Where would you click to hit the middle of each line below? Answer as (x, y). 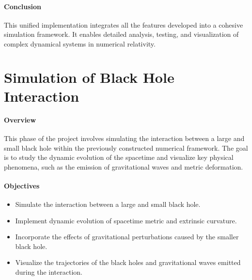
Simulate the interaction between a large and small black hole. (108, 204)
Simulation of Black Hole (89, 77)
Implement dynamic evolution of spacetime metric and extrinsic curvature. (126, 220)
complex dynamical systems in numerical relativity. (80, 43)
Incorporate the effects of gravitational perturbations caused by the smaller (127, 237)
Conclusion (23, 6)
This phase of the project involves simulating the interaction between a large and (124, 138)
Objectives (22, 185)
